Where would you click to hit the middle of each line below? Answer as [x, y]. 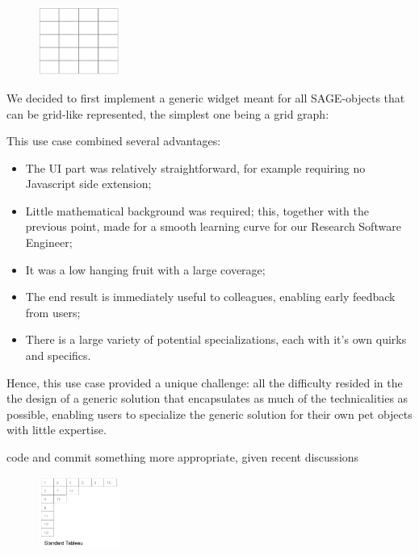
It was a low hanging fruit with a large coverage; [145, 269]
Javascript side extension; [88, 184]
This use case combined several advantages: [114, 141]
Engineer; [49, 242]
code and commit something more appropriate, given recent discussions [183, 457]
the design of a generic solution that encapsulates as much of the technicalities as [207, 398]
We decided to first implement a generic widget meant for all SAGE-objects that [206, 97]
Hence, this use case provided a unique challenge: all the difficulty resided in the [205, 382]
